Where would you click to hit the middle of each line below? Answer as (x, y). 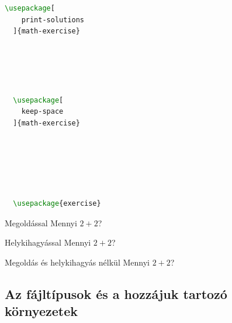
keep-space (42, 112)
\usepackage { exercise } (57, 204)
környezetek (41, 311)
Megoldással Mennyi (41, 222)
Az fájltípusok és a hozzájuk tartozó (116, 293)
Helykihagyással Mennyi (48, 242)
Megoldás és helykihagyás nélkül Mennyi (77, 262)
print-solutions (53, 20)
